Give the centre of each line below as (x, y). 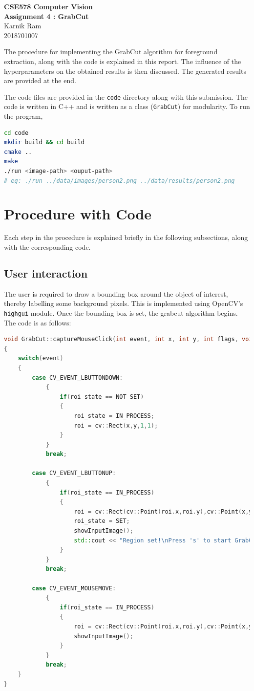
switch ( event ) (41, 358)
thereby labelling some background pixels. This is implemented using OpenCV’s (124, 303)
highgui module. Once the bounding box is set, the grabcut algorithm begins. (121, 313)
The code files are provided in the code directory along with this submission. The (126, 97)
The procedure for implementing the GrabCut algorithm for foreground (111, 52)
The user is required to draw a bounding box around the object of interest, (116, 293)
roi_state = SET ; (102, 521)
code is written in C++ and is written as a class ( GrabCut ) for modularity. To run (127, 106)
